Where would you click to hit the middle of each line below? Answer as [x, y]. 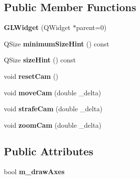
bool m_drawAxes [34, 171]
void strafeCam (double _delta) [53, 109]
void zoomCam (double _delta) [53, 125]
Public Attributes [49, 151]
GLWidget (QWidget [37, 27]
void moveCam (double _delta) [53, 92]
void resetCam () [31, 76]
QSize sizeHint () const [40, 60]
